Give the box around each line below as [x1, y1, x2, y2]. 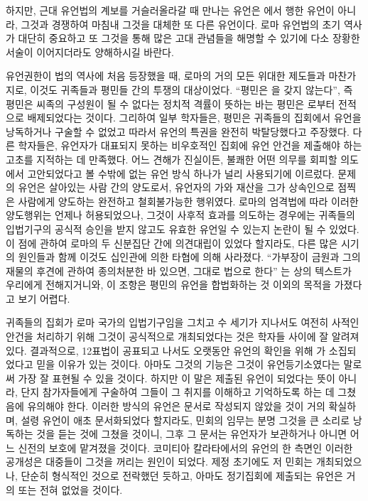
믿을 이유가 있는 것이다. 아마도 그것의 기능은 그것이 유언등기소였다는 [36, 357, 340, 372]
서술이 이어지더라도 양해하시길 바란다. [6, 44, 174, 59]
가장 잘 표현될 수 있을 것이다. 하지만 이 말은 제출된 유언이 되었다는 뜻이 [18, 370, 335, 385]
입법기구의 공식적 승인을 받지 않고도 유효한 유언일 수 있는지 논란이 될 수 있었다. [6, 221, 359, 236]
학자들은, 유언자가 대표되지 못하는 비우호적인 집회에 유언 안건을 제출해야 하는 [18, 138, 362, 153]
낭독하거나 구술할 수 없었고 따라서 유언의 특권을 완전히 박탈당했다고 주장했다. [6, 124, 350, 139]
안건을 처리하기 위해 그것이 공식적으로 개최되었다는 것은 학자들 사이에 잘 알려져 [6, 329, 359, 344]
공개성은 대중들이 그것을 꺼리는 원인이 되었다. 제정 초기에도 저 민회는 [6, 454, 313, 469]
